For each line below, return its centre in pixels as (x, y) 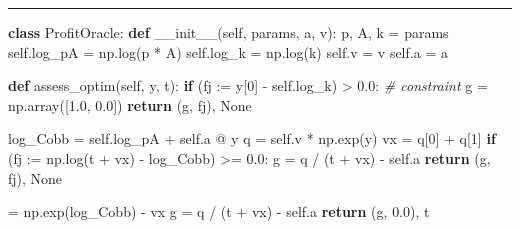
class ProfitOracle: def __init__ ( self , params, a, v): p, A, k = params (228, 32)
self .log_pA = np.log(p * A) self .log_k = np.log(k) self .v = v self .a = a (228, 51)
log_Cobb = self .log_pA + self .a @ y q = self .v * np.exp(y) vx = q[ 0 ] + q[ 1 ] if (252, 138)
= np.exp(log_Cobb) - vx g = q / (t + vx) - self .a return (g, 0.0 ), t (219, 211)
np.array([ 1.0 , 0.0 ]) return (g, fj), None (130, 104)
